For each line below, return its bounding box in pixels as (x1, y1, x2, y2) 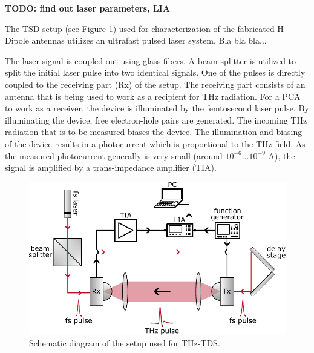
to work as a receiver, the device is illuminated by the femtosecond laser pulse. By (5, 102, 309, 114)
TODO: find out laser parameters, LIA (5, 2, 170, 14)
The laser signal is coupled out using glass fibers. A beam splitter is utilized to (5, 54, 296, 67)
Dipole (5, 34, 29, 47)
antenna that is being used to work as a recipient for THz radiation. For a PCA (5, 90, 301, 102)
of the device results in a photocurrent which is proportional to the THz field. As (5, 137, 306, 150)
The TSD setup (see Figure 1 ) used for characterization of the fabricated (5, 22, 275, 35)
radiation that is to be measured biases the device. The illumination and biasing (5, 125, 303, 138)
